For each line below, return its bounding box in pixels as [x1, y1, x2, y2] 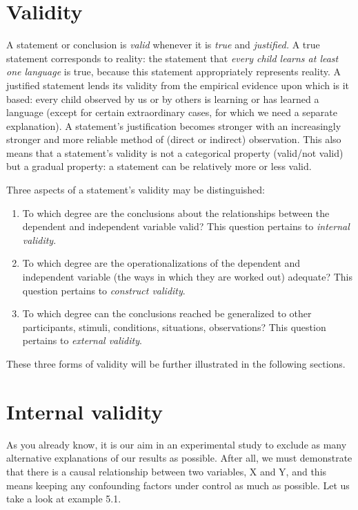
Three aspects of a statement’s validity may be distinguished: [6, 182, 265, 197]
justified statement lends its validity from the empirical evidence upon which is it [6, 77, 350, 92]
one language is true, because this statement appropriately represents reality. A [6, 64, 341, 79]
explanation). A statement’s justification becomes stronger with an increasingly [6, 118, 341, 133]
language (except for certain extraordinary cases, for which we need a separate [6, 105, 337, 120]
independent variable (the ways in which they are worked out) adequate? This [22, 270, 353, 284]
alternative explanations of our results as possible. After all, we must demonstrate [6, 451, 352, 465]
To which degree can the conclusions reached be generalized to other [22, 306, 312, 321]
